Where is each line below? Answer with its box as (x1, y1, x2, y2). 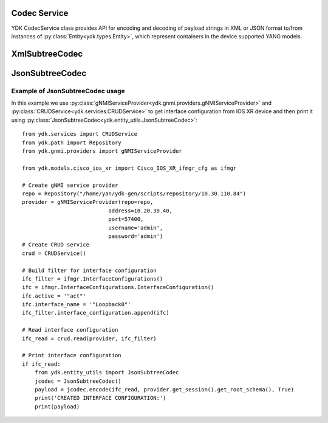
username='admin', (108, 224, 163, 231)
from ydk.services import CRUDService (22, 131, 138, 138)
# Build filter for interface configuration (22, 267, 157, 274)
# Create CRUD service (22, 241, 90, 248)
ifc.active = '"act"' (22, 292, 86, 299)
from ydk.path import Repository (22, 139, 121, 146)
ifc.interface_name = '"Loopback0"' (22, 301, 131, 308)
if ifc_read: (22, 360, 61, 368)
